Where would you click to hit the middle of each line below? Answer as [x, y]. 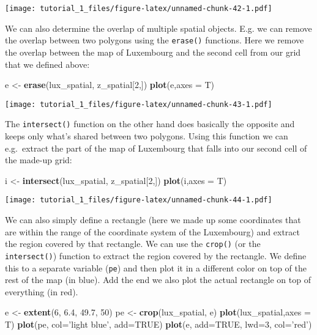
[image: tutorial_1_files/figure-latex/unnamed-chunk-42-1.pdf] [139, 9]
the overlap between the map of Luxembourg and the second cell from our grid [153, 52]
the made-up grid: [39, 160]
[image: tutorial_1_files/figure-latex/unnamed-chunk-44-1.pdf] [139, 200]
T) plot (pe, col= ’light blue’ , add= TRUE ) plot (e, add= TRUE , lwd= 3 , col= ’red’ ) [158, 324]
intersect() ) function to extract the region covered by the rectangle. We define [156, 255]
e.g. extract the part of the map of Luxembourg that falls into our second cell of [156, 148]
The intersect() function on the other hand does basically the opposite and [150, 124]
